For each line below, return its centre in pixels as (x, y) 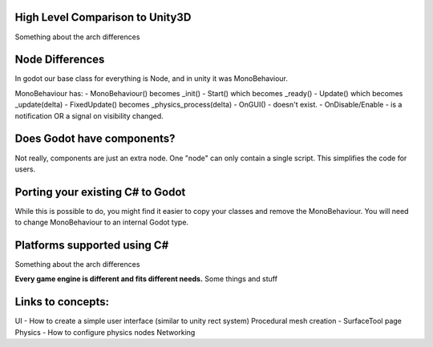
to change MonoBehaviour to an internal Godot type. (101, 222)
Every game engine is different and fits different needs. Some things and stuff (146, 279)
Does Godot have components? (95, 139)
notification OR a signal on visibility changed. (89, 115)
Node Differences (60, 60)
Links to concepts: (62, 302)
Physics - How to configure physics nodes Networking (105, 332)
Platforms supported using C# (92, 245)
